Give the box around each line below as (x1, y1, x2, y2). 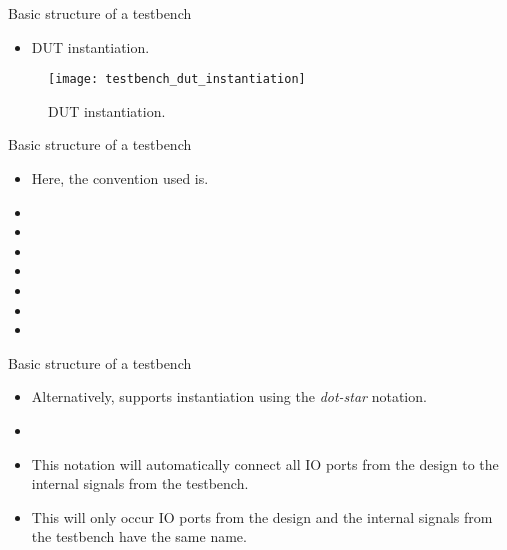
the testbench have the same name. (31, 526, 247, 547)
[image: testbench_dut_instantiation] (48, 72, 306, 87)
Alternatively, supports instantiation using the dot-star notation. (31, 386, 427, 407)
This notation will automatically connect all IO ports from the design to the (31, 453, 499, 474)
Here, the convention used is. (31, 168, 209, 189)
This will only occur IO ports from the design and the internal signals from (31, 506, 493, 527)
